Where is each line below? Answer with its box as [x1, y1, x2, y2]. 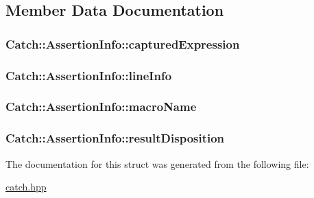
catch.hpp [5, 180, 47, 194]
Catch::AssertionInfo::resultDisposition [5, 129, 225, 147]
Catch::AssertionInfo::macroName [5, 98, 197, 115]
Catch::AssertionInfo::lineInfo [5, 66, 172, 84]
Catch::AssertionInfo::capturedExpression [5, 35, 240, 52]
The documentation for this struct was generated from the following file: [5, 156, 309, 171]
